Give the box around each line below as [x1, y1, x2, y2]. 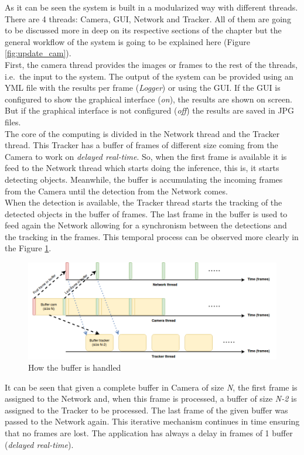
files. [5, 115, 21, 128]
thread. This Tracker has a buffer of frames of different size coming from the [5, 139, 278, 151]
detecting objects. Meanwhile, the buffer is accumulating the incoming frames [5, 173, 283, 185]
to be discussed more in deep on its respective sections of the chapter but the [5, 24, 282, 36]
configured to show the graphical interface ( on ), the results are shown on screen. [5, 93, 292, 105]
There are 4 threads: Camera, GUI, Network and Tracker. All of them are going [5, 12, 291, 25]
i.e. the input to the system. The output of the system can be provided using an [5, 70, 293, 82]
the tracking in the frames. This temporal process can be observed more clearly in [5, 230, 299, 242]
